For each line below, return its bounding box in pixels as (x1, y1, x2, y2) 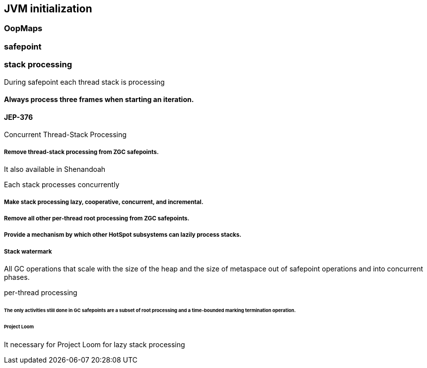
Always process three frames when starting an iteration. (4, 95, 194, 104)
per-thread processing (4, 288, 77, 297)
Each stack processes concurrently (4, 180, 120, 189)
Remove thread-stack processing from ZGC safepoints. (4, 148, 159, 156)
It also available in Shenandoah (4, 165, 106, 174)
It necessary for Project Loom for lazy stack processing (4, 340, 185, 349)
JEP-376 (4, 112, 33, 121)
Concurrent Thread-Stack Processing (4, 130, 127, 139)
